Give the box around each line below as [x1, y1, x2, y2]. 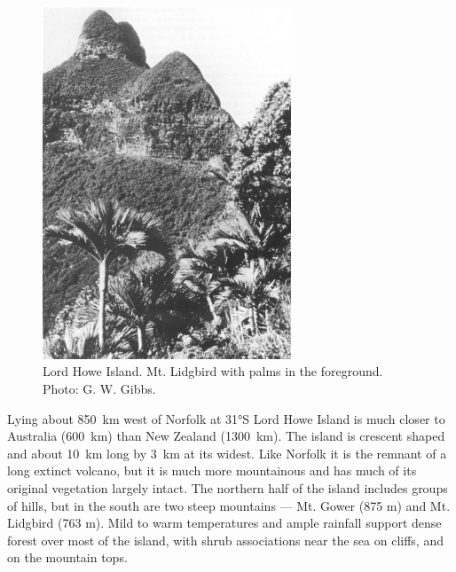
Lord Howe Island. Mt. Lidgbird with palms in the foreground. [43, 362, 383, 380]
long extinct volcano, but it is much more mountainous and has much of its [7, 461, 417, 480]
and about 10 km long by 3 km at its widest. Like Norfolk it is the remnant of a [7, 443, 447, 462]
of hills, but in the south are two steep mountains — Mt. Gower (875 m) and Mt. [7, 496, 451, 514]
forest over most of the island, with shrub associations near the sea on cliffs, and [7, 530, 444, 549]
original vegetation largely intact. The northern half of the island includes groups [7, 479, 448, 498]
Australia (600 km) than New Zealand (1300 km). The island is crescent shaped [7, 427, 445, 445]
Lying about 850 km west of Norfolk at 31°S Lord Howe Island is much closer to [7, 409, 445, 427]
